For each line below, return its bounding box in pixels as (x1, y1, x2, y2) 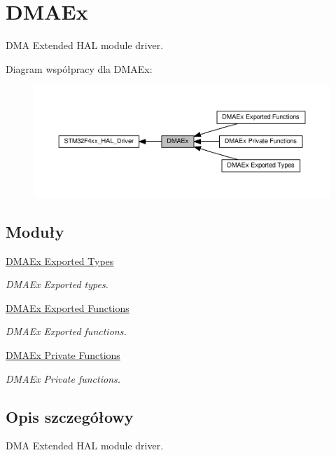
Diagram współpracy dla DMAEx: (6, 61, 153, 76)
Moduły (6, 220, 64, 242)
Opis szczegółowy (6, 405, 134, 427)
